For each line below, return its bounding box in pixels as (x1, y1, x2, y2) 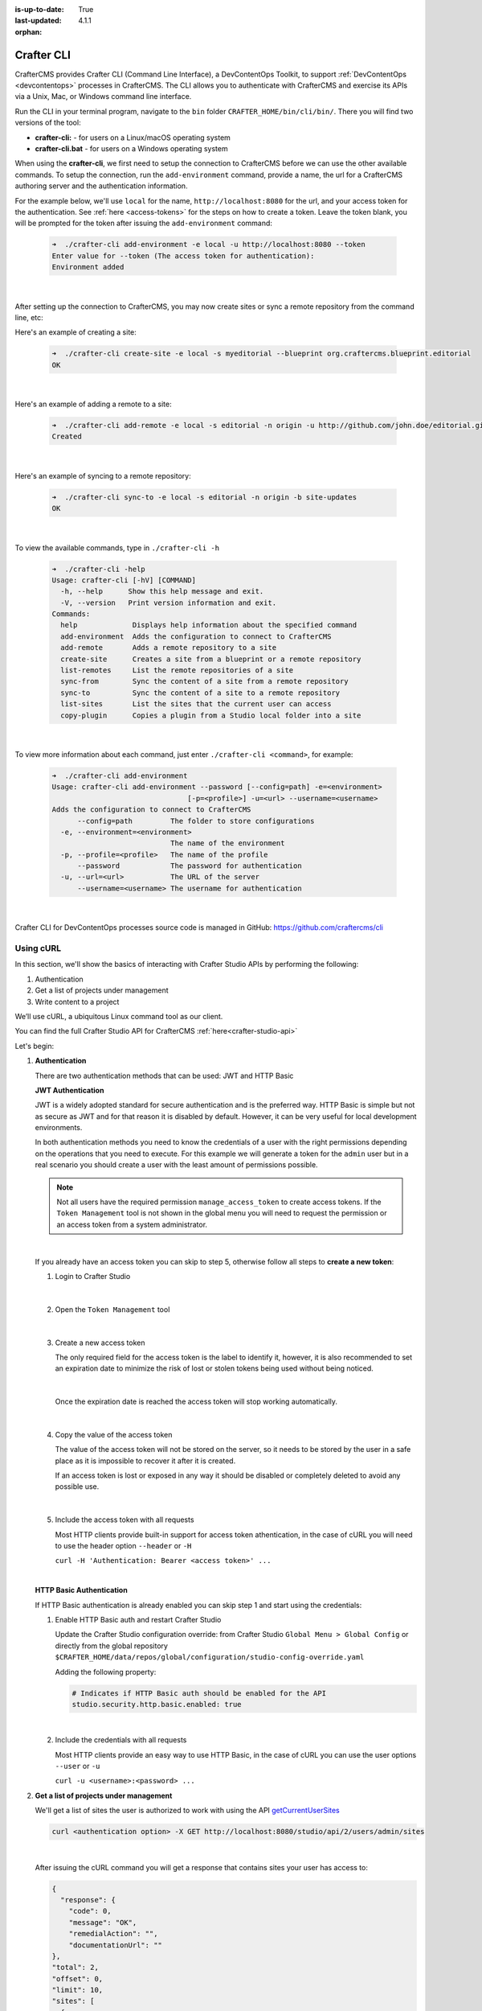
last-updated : (14, 16, 62, 26)
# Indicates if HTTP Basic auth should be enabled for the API (71, 1688, 327, 1697)
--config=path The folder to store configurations (77, 816, 315, 825)
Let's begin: (14, 1041, 55, 1051)
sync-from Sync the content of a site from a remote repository (60, 677, 349, 686)
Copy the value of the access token (55, 1429, 173, 1439)
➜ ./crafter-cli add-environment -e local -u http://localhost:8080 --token (51, 240, 366, 249)
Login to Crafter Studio (55, 1271, 131, 1281)
